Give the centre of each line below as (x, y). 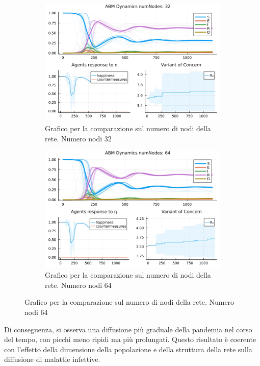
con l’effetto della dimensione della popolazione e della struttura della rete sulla (128, 349)
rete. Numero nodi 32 (78, 138)
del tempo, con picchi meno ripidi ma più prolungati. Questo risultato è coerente (130, 339)
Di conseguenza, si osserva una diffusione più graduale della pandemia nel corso (128, 329)
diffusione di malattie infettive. (52, 359)
